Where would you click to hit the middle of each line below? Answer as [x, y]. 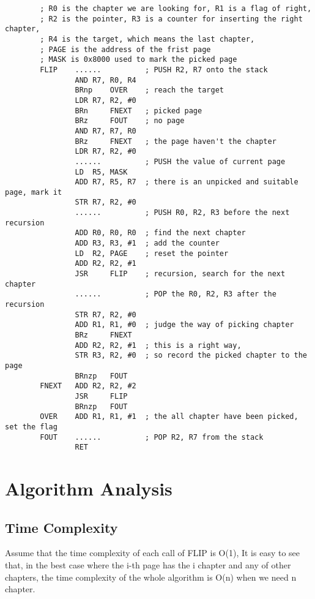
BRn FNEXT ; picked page [139, 111]
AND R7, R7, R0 [106, 131]
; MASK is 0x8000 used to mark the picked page [139, 60]
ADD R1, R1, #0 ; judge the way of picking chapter [184, 325]
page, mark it [34, 192]
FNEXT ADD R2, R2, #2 [88, 386]
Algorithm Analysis [89, 488]
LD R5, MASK [101, 172]
